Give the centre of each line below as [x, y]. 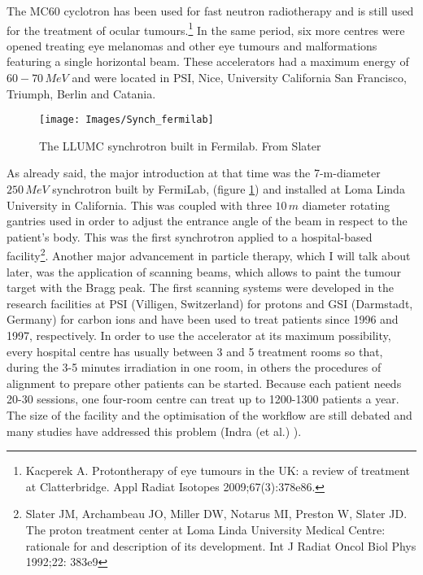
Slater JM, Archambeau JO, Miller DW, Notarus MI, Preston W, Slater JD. [216, 514]
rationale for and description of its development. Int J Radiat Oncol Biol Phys [221, 545]
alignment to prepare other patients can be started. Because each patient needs [204, 383]
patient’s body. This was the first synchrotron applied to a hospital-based [190, 236]
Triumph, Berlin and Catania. [81, 93]
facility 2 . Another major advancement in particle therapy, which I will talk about [209, 255]
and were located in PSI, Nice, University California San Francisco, [239, 78]
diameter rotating [346, 205]
